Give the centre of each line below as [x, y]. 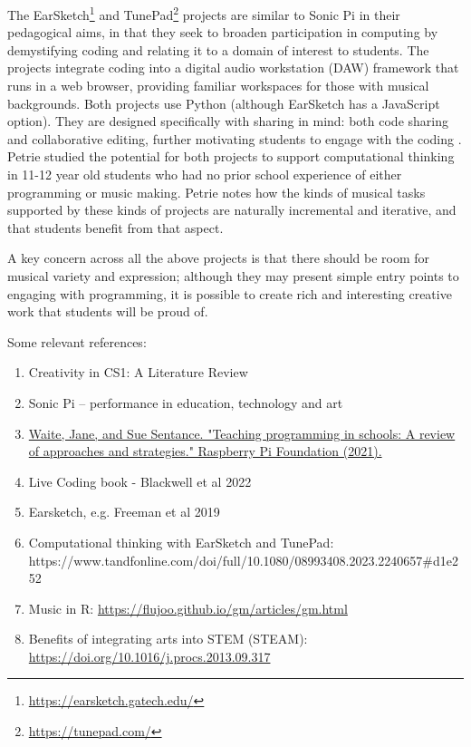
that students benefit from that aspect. [115, 227]
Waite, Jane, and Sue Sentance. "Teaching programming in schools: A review [242, 433]
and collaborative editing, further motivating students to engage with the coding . [235, 138]
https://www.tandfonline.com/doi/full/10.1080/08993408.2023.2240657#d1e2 [243, 560]
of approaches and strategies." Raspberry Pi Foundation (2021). [205, 451]
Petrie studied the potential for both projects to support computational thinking [231, 156]
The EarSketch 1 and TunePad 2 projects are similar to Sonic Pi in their [204, 13]
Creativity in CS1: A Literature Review [138, 372]
